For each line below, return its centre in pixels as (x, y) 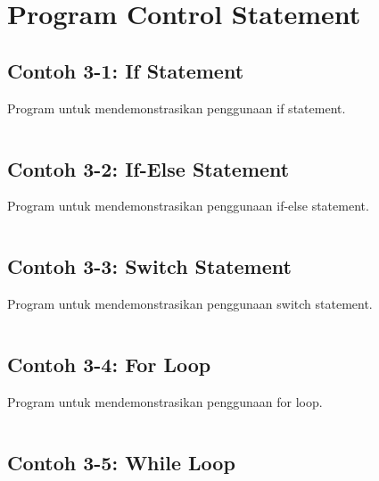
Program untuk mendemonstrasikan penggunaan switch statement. (190, 304)
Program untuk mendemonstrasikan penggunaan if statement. (177, 108)
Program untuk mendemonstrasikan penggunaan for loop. (165, 401)
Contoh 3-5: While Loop (121, 462)
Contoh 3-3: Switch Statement (149, 266)
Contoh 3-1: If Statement (126, 70)
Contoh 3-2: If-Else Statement (148, 168)
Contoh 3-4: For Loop (109, 365)
